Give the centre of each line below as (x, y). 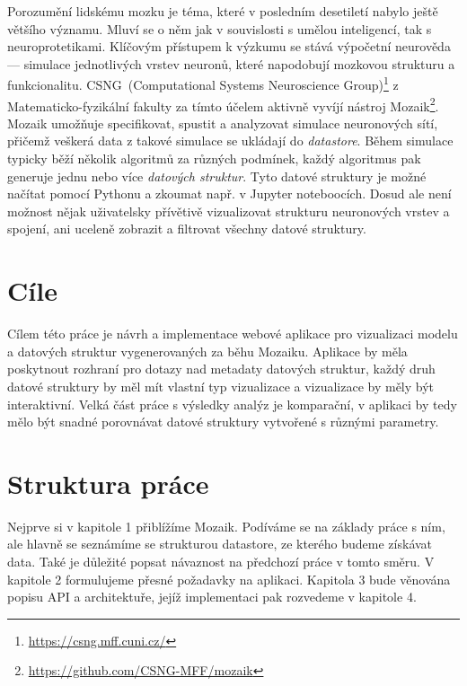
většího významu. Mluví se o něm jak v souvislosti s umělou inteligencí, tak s (220, 28)
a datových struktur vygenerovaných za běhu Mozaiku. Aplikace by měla (207, 351)
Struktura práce (108, 483)
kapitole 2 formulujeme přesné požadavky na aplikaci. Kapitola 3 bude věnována (229, 579)
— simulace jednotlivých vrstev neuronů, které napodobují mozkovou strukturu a (231, 63)
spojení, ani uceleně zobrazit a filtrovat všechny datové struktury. (187, 229)
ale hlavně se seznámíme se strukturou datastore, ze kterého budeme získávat (220, 544)
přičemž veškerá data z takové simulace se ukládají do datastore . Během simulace (230, 141)
